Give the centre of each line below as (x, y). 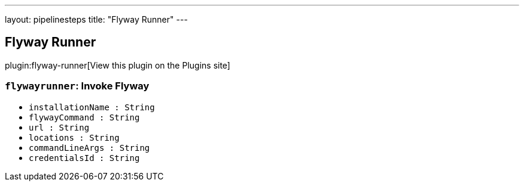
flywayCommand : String (84, 117)
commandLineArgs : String (89, 148)
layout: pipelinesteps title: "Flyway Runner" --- (96, 19)
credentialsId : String (84, 158)
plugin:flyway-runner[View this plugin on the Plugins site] (118, 65)
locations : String (74, 137)
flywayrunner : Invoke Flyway (77, 86)
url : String (59, 127)
